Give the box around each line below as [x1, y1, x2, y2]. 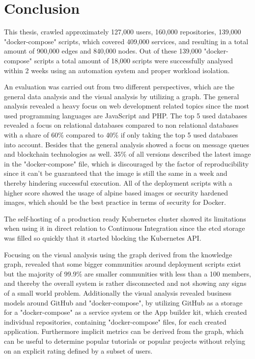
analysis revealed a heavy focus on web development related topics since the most [4, 101, 250, 111]
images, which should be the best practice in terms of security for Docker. [4, 197, 226, 207]
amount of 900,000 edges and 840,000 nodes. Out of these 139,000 [4, 46, 202, 56]
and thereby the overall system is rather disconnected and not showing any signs [4, 278, 247, 288]
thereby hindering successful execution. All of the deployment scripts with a [4, 178, 232, 188]
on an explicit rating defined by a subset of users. [4, 345, 153, 356]
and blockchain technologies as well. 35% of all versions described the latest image [4, 149, 251, 159]
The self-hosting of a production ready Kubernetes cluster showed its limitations [4, 213, 246, 223]
